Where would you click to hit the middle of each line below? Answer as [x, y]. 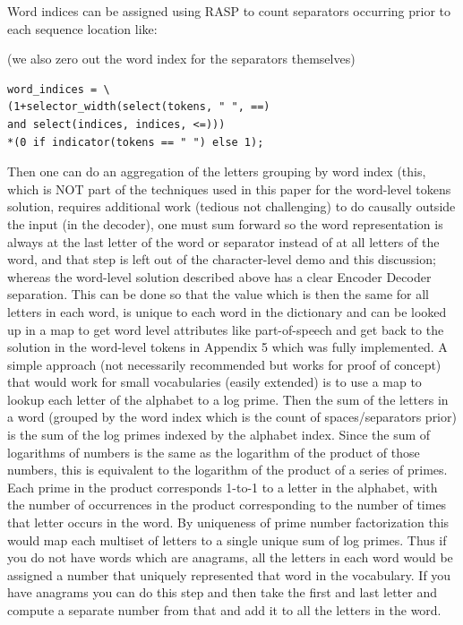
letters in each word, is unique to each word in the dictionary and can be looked [227, 311]
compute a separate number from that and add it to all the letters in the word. [224, 610]
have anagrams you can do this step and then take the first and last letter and [222, 592]
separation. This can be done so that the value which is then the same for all [218, 294]
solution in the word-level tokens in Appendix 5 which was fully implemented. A [227, 347]
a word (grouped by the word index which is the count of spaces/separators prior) [232, 417]
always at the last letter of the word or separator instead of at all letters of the [223, 241]
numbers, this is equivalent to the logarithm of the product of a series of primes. [227, 470]
